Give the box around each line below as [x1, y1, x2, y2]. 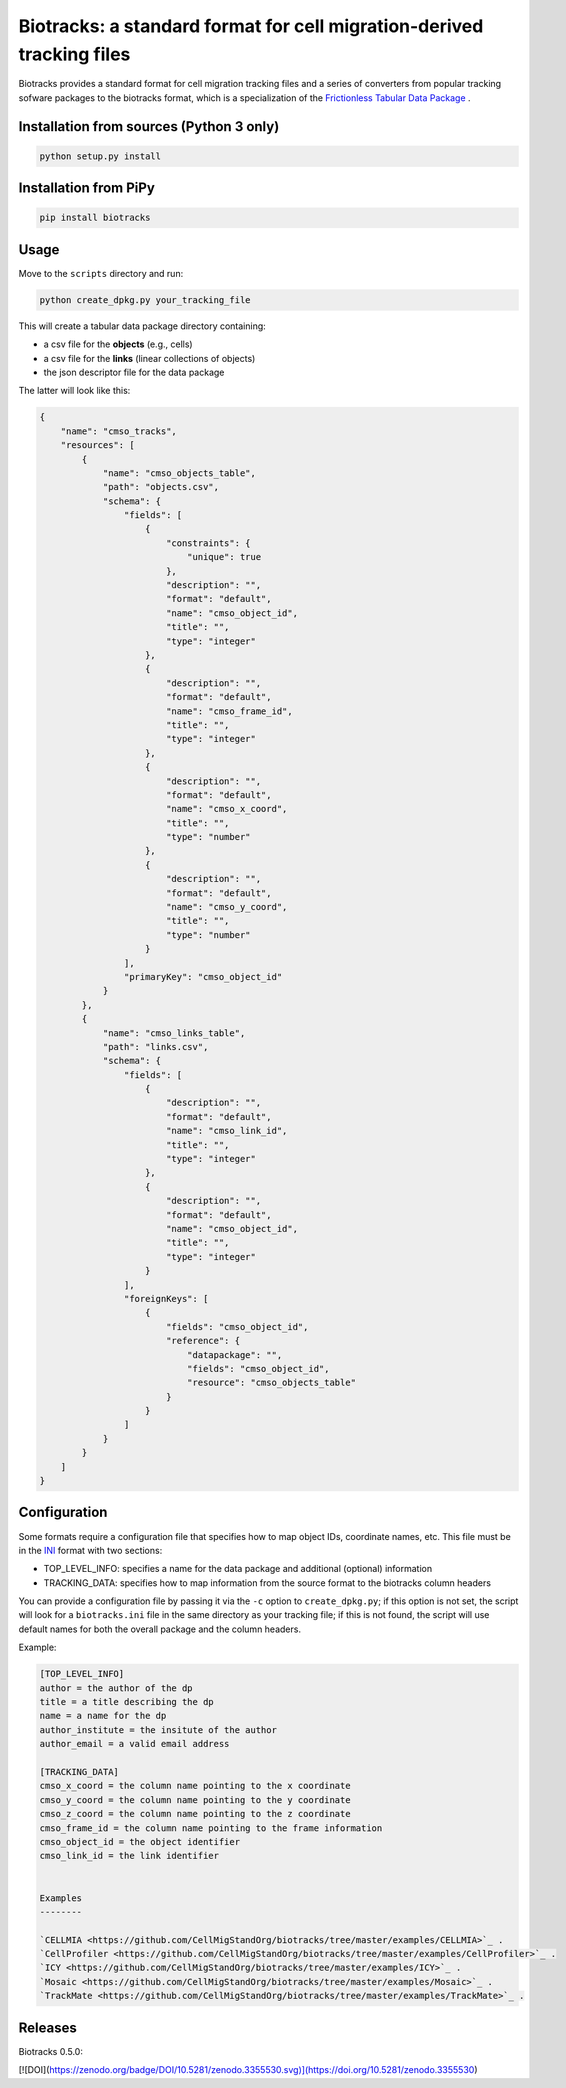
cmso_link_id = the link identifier [39, 1850, 220, 1862]
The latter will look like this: [18, 385, 131, 397]
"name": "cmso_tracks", [60, 425, 177, 437]
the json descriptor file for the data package [43, 366, 225, 378]
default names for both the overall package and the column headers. [18, 1623, 302, 1635]
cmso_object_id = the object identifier [39, 1836, 240, 1847]
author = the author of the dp [39, 1682, 194, 1694]
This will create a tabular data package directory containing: [18, 320, 267, 332]
